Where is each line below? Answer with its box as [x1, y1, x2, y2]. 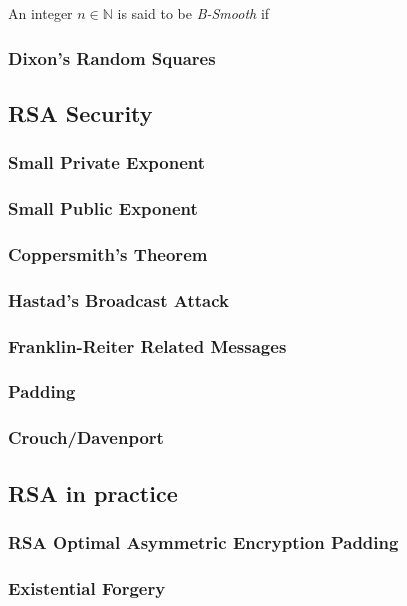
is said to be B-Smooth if [117, 3, 270, 23]
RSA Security [8, 97, 153, 128]
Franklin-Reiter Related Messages [8, 333, 287, 358]
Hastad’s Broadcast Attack [8, 287, 229, 312]
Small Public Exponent [8, 195, 198, 220]
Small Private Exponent [8, 150, 206, 175]
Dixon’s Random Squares [8, 45, 216, 70]
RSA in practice [8, 477, 178, 508]
